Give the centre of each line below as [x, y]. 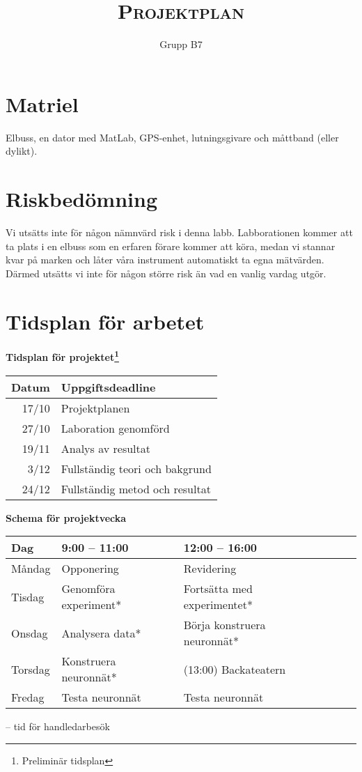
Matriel [42, 103]
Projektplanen [95, 408]
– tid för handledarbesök [58, 726]
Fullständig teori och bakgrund [136, 468]
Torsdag [31, 669]
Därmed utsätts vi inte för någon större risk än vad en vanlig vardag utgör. [166, 273]
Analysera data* [101, 633]
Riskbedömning [81, 199]
